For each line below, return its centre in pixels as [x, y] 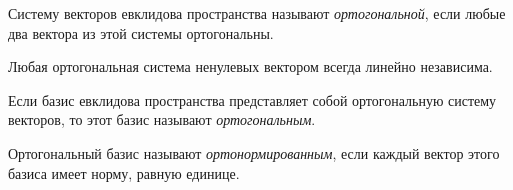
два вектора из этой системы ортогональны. [141, 32]
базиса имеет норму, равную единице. [124, 172]
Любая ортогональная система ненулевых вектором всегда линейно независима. [250, 66]
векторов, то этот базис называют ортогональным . [162, 119]
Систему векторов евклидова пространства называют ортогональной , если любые [257, 13]
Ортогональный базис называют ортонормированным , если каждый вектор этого [254, 152]
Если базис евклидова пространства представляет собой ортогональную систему [252, 99]
